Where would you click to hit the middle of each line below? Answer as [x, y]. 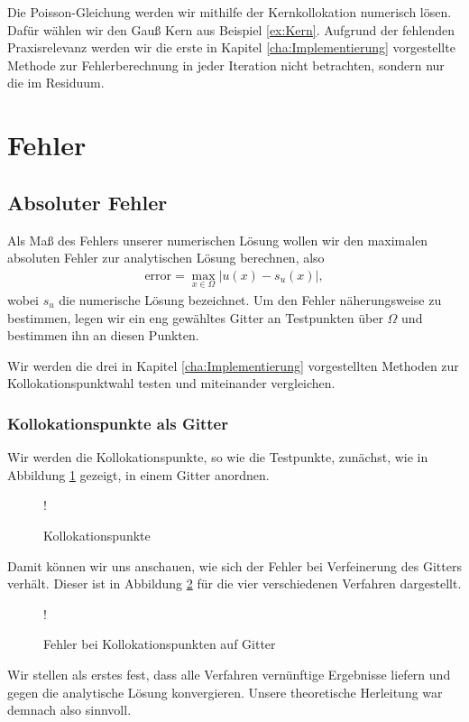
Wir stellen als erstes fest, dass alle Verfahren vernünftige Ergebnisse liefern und [229, 674]
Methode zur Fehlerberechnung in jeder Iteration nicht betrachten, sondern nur [226, 65]
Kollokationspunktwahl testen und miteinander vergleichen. [171, 383]
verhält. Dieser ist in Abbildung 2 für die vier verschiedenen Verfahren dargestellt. [234, 583]
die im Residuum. [56, 83]
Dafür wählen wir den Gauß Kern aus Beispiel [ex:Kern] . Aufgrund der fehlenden [231, 29]
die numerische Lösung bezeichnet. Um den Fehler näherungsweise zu [250, 299]
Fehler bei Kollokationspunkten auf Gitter [160, 644]
